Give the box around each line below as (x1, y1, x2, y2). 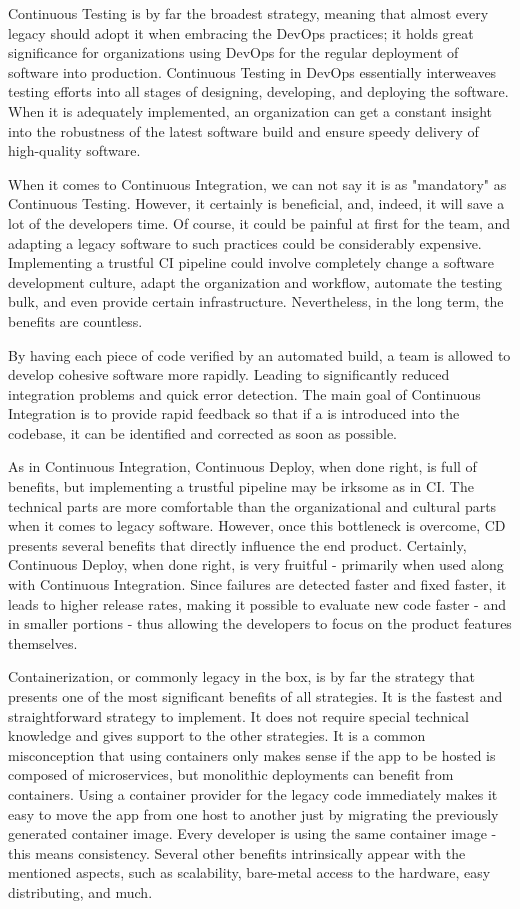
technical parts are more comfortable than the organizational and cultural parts (8, 495, 497, 516)
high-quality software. (8, 140, 141, 161)
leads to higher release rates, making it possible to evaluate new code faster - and (8, 593, 506, 614)
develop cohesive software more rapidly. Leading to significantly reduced (8, 364, 450, 385)
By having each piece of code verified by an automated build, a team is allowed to (8, 344, 511, 365)
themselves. (8, 632, 78, 653)
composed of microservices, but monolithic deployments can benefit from (8, 764, 454, 785)
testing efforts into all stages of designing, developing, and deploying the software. (8, 81, 509, 102)
